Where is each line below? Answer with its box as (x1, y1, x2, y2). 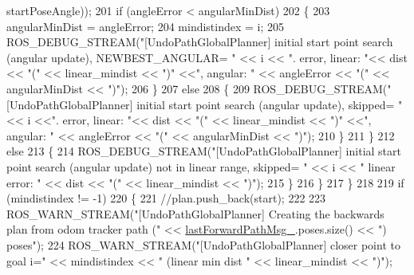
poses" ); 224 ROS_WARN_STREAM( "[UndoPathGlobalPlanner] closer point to (6, 236, 400, 253)
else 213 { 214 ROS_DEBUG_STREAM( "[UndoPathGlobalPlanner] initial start (6, 143, 401, 159)
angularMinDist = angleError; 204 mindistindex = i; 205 (6, 18, 285, 34)
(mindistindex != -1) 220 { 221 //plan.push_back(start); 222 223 (6, 190, 326, 206)
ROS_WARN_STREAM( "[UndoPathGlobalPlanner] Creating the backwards (6, 205, 384, 222)
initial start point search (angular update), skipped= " (136, 96, 403, 112)
